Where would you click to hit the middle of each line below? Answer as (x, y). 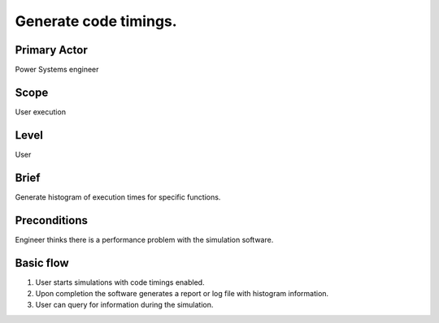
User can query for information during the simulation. (124, 305)
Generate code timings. (96, 21)
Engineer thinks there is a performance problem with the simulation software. (144, 239)
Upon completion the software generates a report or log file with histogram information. (182, 293)
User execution (41, 112)
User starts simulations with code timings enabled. (120, 282)
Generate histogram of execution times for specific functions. (118, 197)
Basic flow (42, 263)
